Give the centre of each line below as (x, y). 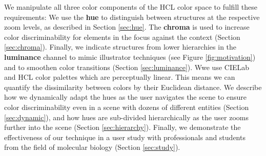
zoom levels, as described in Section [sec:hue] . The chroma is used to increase (127, 27)
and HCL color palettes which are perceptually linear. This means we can (120, 77)
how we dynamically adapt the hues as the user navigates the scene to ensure (125, 97)
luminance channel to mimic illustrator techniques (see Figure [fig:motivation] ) (130, 57)
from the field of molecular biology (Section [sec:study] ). (92, 147)
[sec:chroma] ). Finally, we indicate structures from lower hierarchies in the (120, 47)
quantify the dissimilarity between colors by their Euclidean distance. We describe (133, 87)
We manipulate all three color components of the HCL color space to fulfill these (131, 7)
